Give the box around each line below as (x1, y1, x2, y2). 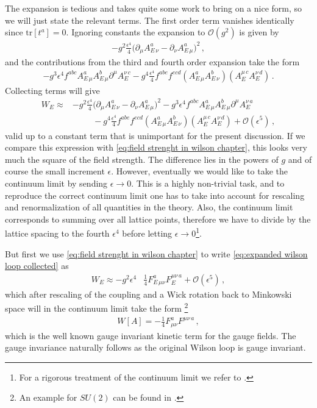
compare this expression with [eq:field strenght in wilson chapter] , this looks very (5, 141, 307, 154)
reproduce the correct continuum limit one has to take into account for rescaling (5, 188, 305, 201)
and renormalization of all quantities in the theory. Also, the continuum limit (5, 201, 293, 213)
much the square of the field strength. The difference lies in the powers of (5, 152, 279, 165)
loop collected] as (5, 259, 69, 272)
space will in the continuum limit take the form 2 (5, 300, 188, 314)
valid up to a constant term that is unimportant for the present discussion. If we (5, 129, 305, 141)
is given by (239, 26, 279, 38)
